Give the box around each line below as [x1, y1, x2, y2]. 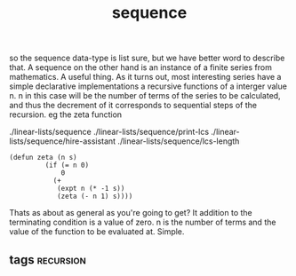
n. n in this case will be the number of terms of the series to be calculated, [9, 91, 282, 101]
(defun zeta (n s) [9, 154, 77, 162]
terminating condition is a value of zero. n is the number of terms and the [9, 217, 276, 228]
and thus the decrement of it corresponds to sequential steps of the [9, 100, 258, 111]
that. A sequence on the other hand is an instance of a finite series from [9, 62, 273, 73]
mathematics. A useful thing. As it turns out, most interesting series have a [9, 72, 282, 83]
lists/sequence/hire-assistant [9, 136, 116, 146]
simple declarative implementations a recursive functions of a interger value [9, 81, 287, 91]
